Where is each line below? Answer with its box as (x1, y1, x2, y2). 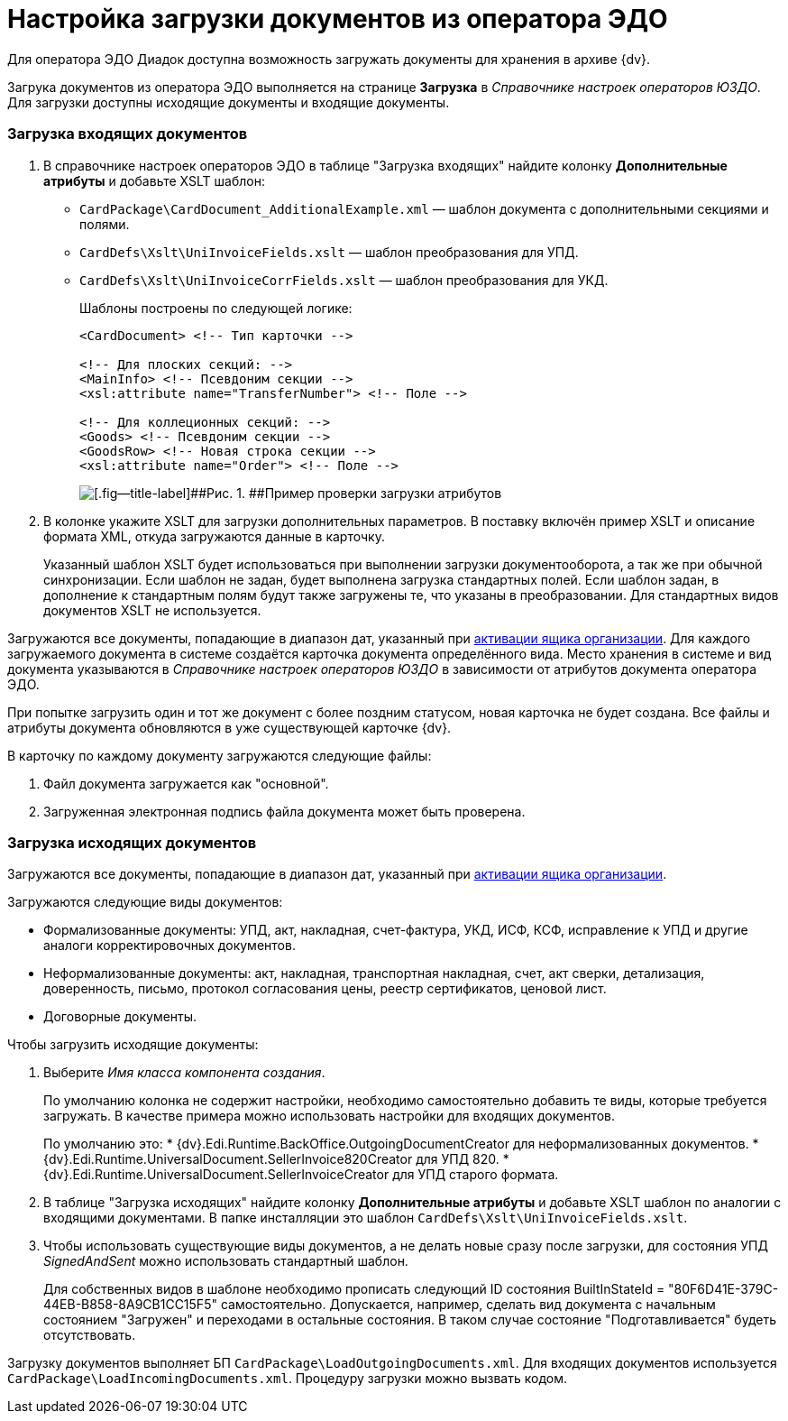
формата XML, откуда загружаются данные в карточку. (43, 528, 385, 544)
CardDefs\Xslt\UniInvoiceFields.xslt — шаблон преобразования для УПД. (79, 244, 579, 260)
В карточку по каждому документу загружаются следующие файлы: (7, 747, 432, 763)
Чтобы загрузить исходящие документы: (7, 1037, 259, 1053)
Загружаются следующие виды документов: (7, 894, 283, 910)
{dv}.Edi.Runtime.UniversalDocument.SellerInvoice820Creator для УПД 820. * (43, 1151, 509, 1167)
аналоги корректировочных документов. (43, 937, 296, 954)
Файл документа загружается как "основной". (43, 775, 329, 791)
